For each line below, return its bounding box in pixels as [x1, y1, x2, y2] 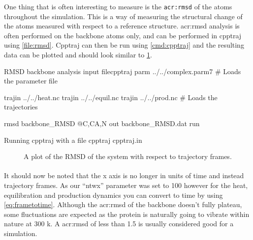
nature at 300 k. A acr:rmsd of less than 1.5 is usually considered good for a [4, 218, 234, 229]
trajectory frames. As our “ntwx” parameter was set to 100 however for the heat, [4, 180, 248, 190]
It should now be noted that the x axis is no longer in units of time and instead [4, 170, 244, 181]
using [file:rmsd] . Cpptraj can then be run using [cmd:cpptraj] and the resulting [4, 40, 244, 50]
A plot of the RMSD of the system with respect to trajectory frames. [24, 151, 232, 161]
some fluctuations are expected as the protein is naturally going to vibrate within [4, 209, 250, 219]
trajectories [4, 102, 38, 112]
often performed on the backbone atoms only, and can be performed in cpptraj [4, 30, 242, 40]
